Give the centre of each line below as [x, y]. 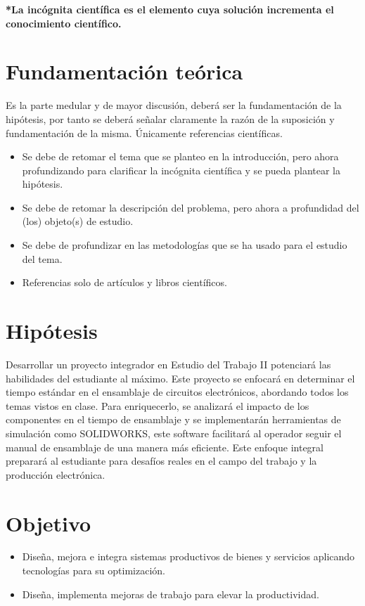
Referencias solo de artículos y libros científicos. [124, 282]
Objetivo [49, 523]
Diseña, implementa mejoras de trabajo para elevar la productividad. [171, 594]
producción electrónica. [56, 474]
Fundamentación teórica [124, 71]
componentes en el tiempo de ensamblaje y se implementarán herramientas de [173, 419]
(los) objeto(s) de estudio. [78, 221]
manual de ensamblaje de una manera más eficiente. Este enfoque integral [165, 447]
